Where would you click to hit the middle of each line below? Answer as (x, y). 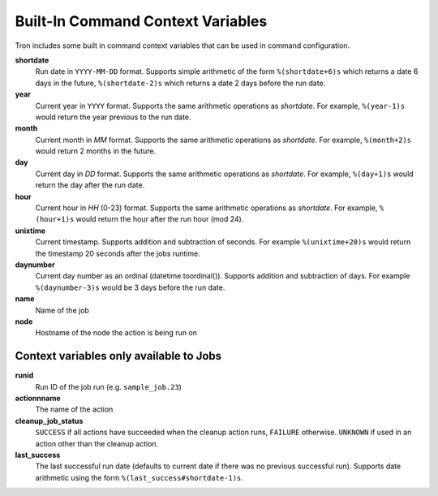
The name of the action (74, 409)
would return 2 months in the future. (96, 151)
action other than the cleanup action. (97, 443)
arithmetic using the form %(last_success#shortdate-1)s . (139, 477)
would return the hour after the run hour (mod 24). (160, 219)
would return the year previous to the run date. (113, 117)
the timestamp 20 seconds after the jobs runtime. (118, 253)
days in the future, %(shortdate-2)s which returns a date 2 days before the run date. (180, 83)
